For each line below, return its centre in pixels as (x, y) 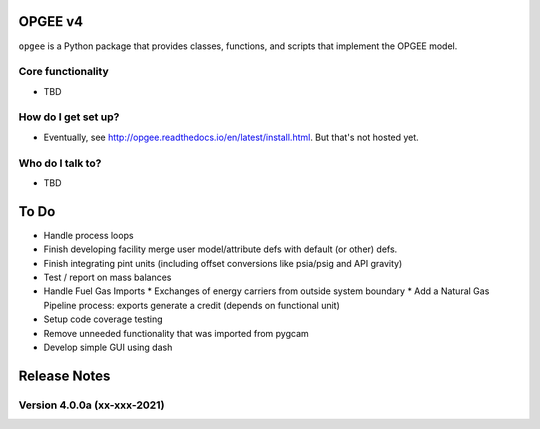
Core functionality (63, 72)
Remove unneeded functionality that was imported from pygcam (176, 333)
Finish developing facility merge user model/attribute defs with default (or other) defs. (220, 249)
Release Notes (64, 375)
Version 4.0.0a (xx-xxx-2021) (91, 405)
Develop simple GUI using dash (108, 347)
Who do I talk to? (60, 163)
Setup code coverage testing (103, 319)
